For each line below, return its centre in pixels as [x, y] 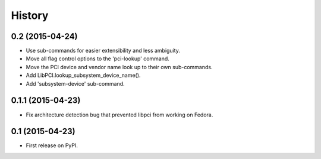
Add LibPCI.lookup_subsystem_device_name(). [83, 75]
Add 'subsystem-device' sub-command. [75, 83]
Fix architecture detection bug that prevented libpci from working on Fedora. [119, 115]
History [30, 15]
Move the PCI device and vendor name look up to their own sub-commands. [119, 67]
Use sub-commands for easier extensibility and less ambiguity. [103, 51]
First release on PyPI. [52, 145]
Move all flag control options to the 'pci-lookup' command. [97, 59]
